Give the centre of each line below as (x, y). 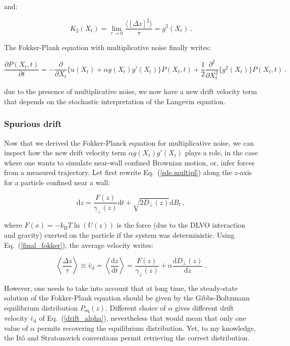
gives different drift (204, 307)
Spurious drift (33, 124)
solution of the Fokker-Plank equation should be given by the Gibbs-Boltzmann (127, 298)
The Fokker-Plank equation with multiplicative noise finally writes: (108, 47)
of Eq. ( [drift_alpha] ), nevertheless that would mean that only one (142, 318)
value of (16, 328)
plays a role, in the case (221, 153)
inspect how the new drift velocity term (65, 153)
